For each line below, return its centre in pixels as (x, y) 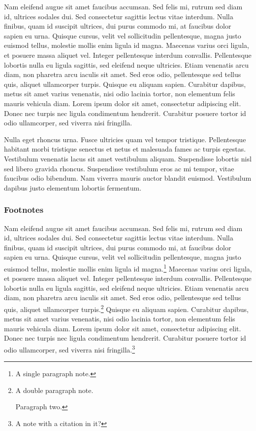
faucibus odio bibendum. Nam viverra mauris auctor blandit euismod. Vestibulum (128, 178)
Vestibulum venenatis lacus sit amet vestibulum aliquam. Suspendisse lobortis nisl (128, 158)
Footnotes (24, 210)
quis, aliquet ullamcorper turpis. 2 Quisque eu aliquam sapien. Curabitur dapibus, (126, 308)
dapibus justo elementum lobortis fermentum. (73, 187)
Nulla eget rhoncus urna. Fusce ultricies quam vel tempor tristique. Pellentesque (125, 139)
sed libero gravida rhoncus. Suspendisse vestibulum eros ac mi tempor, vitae (119, 168)
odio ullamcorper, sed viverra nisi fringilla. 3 (70, 349)
